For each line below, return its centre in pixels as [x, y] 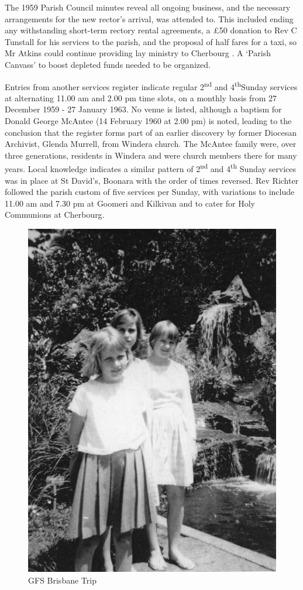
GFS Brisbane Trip [62, 580]
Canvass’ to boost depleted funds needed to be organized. [108, 64]
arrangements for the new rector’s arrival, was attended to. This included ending [149, 18]
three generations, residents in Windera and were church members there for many [151, 155]
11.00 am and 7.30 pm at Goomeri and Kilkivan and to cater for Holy [130, 203]
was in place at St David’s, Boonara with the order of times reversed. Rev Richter [152, 180]
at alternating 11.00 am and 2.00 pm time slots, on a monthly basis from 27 [141, 97]
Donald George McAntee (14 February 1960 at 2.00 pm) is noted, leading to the [148, 121]
